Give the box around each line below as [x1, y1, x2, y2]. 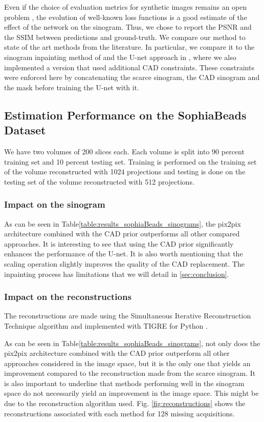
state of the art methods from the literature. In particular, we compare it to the [4, 42, 255, 52]
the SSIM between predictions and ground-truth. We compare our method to [4, 31, 246, 42]
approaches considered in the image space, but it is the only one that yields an [4, 357, 251, 368]
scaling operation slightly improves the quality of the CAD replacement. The [4, 258, 245, 269]
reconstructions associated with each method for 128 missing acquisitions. [4, 408, 235, 418]
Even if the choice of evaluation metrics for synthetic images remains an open [4, 2, 247, 12]
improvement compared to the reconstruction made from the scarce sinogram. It [4, 368, 256, 378]
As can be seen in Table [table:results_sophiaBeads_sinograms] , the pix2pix [4, 218, 241, 229]
